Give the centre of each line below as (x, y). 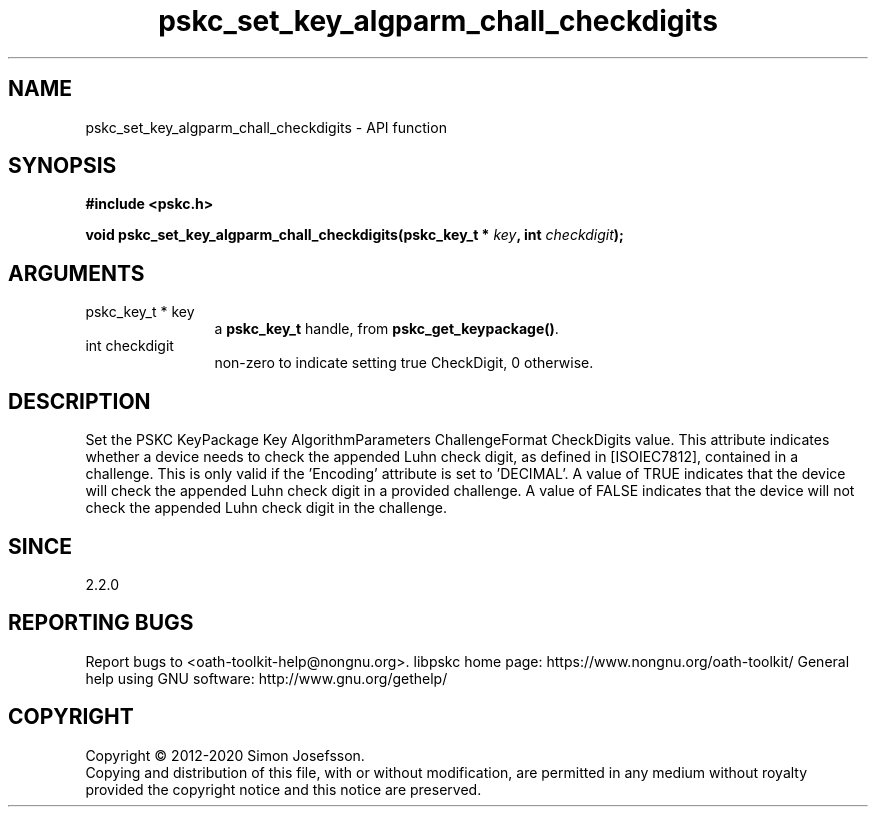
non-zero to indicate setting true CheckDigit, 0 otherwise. (404, 363)
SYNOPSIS (62, 166)
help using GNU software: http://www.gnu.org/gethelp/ (266, 678)
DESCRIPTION (79, 401)
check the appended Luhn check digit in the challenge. (266, 508)
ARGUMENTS (76, 273)
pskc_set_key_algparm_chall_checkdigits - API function (266, 127)
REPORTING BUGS (101, 623)
